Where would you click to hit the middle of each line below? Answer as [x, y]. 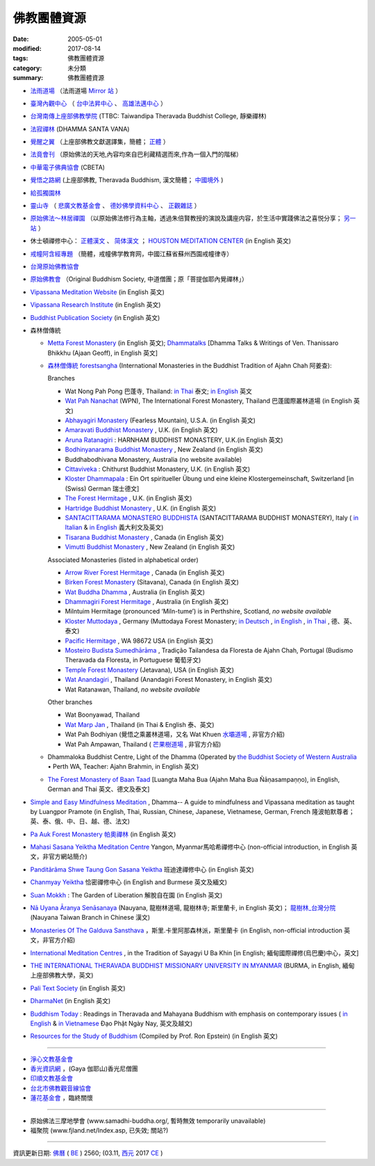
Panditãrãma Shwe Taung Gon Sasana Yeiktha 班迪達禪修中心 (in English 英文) [142, 869]
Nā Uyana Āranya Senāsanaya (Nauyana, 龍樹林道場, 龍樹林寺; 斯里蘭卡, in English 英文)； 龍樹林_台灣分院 [183, 908]
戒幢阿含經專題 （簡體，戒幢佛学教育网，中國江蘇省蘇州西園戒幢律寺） [131, 253]
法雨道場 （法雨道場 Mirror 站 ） [76, 90]
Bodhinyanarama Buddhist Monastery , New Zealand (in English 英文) [164, 449]
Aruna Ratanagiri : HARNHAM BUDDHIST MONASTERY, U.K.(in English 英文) [174, 440]
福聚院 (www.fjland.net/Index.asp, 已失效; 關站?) [99, 1131]
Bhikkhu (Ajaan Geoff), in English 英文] [103, 353]
